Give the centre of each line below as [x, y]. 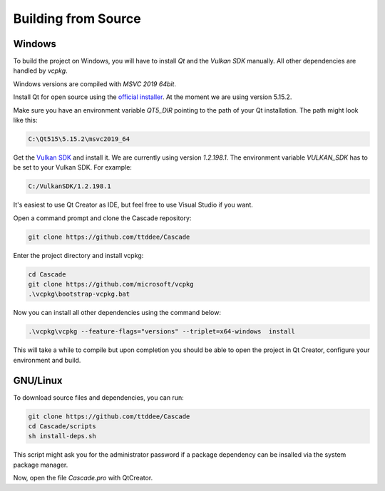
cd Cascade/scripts [62, 427]
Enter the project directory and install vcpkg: [78, 255]
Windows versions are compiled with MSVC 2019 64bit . [95, 84]
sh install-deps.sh [62, 436]
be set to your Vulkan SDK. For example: [72, 167]
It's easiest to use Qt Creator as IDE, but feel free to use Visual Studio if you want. [133, 205]
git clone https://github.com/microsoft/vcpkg [111, 284]
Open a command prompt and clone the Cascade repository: [102, 218]
